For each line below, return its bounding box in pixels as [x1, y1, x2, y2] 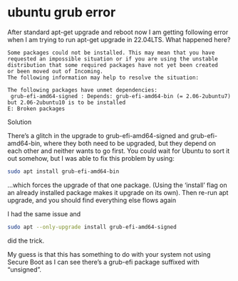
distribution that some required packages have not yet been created [7, 61, 219, 68]
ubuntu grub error [7, 4, 116, 21]
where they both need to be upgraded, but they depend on [43, 139, 216, 147]
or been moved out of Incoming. [7, 68, 103, 75]
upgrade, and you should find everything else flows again [7, 196, 177, 204]
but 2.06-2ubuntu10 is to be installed [7, 99, 126, 106]
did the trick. [7, 236, 45, 245]
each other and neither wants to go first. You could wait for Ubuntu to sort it [7, 147, 230, 155]
